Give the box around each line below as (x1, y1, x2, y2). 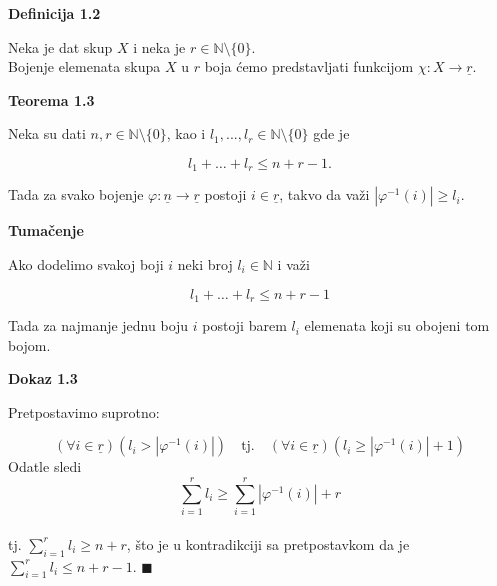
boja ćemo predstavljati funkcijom (204, 56, 414, 77)
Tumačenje (8, 220, 84, 241)
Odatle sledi (8, 456, 82, 477)
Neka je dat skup (8, 36, 113, 57)
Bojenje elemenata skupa (8, 56, 161, 77)
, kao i (166, 123, 206, 144)
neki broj (177, 254, 233, 275)
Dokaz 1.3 (8, 368, 78, 389)
